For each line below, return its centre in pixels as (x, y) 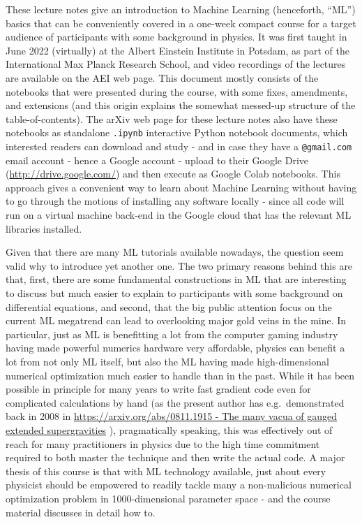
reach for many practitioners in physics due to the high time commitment (163, 443)
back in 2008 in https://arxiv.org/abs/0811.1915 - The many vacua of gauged (172, 416)
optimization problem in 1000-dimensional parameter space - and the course (168, 498)
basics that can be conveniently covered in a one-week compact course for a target (181, 23)
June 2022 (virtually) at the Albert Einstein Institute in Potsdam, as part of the (178, 50)
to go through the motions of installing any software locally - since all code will (175, 201)
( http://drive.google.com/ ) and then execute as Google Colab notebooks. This (173, 174)
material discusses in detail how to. (81, 512)
